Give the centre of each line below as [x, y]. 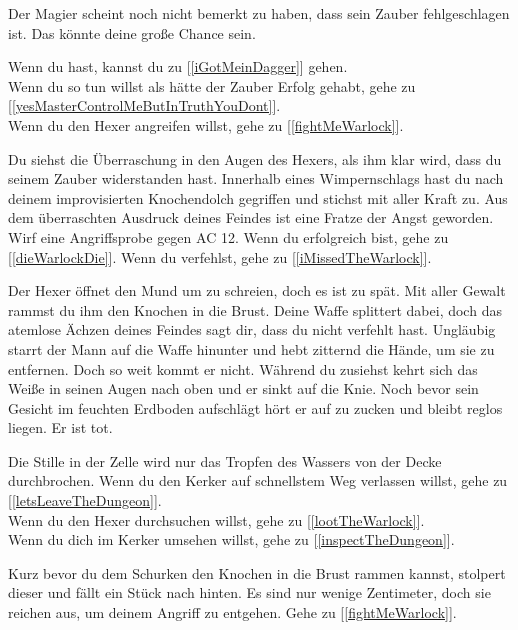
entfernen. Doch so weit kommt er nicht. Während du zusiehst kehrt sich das [243, 368]
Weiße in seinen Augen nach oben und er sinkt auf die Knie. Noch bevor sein [243, 388]
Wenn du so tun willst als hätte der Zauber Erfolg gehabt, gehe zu [212, 85]
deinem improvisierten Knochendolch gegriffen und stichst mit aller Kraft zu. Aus [258, 197]
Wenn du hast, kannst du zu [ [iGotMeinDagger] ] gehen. [178, 66]
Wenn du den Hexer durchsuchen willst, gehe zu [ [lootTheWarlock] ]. [216, 519]
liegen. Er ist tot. [60, 427]
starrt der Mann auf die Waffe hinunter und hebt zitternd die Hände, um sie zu [251, 348]
